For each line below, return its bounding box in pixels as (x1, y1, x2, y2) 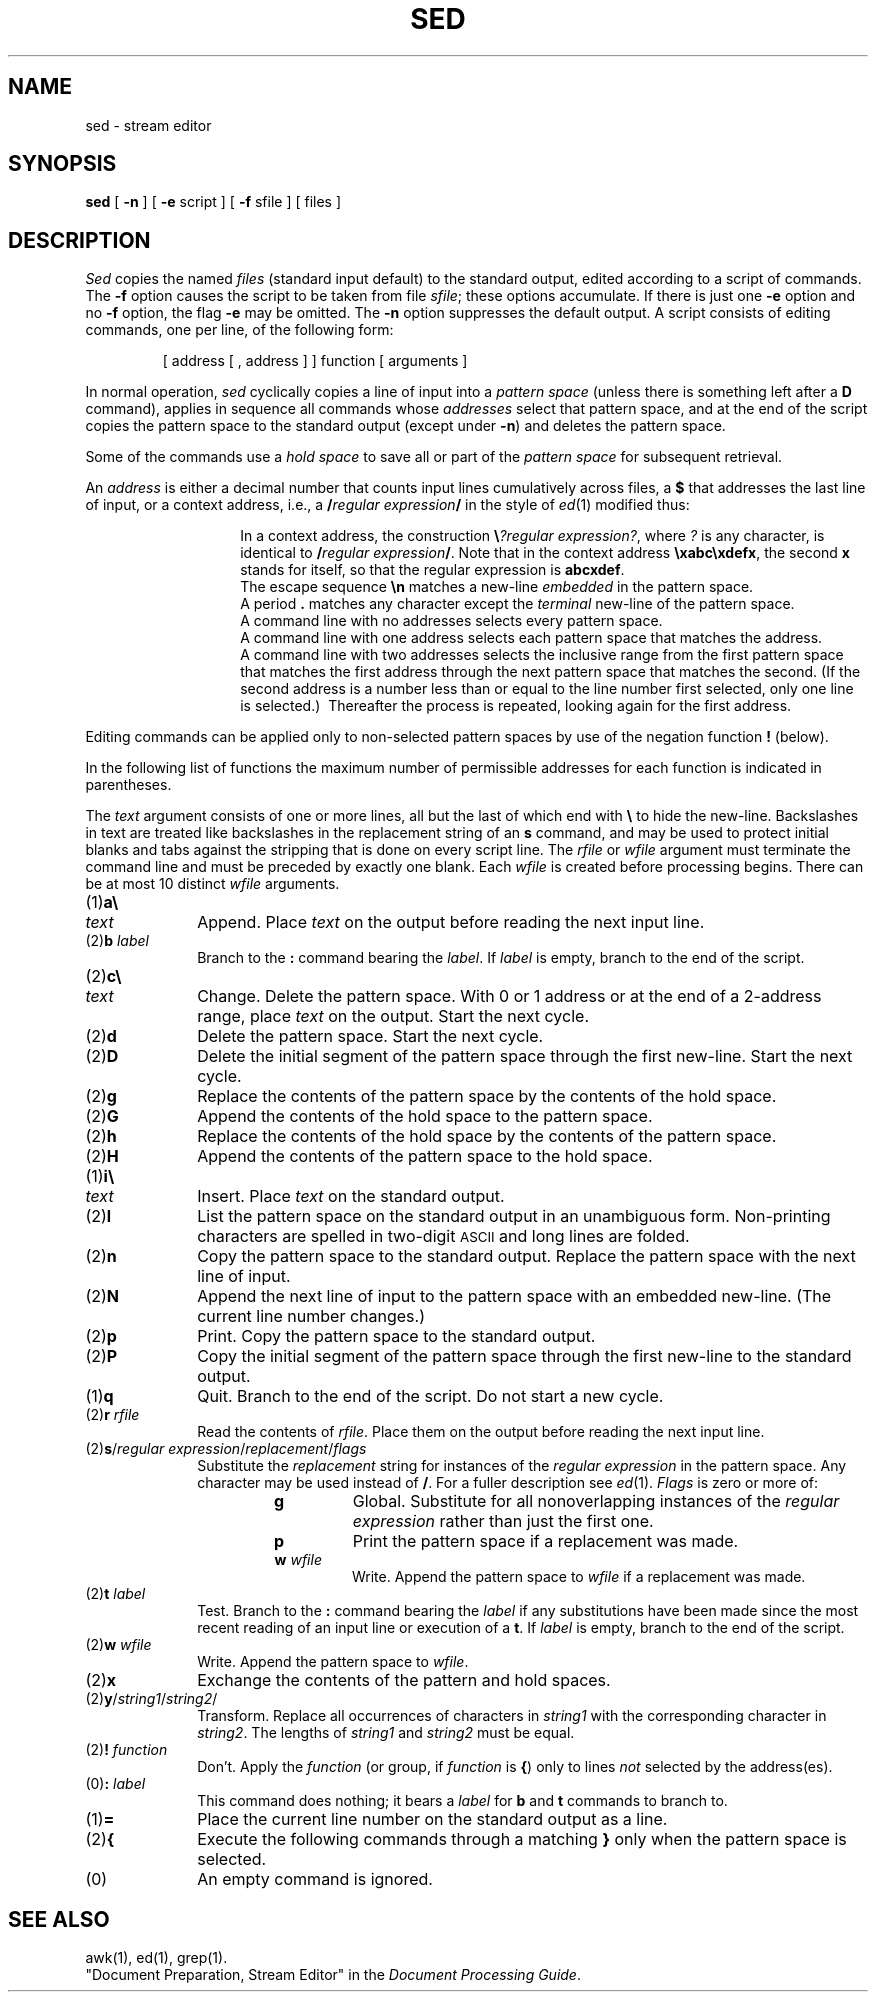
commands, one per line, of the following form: (85, 321, 394, 339)
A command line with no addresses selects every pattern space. (240, 612, 663, 630)
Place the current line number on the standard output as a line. (197, 1809, 668, 1830)
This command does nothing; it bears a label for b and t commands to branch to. (197, 1792, 728, 1810)
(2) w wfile (85, 1636, 152, 1654)
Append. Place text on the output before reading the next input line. (197, 912, 705, 933)
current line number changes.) (197, 1306, 425, 1327)
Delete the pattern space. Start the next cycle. (197, 1026, 544, 1047)
